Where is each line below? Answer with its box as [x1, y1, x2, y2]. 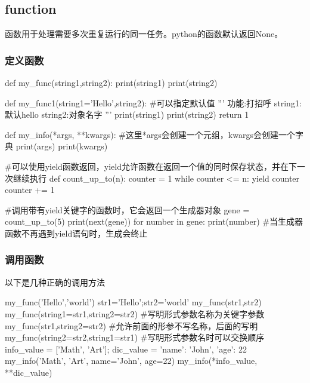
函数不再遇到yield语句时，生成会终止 [5, 226, 148, 239]
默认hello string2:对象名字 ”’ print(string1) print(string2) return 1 [5, 108, 249, 121]
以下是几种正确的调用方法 [5, 275, 105, 288]
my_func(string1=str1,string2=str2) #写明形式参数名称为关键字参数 [5, 307, 265, 320]
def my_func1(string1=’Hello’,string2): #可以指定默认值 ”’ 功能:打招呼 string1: [5, 96, 302, 109]
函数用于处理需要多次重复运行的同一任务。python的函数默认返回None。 [5, 27, 283, 40]
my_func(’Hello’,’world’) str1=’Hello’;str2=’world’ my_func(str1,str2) [5, 296, 262, 308]
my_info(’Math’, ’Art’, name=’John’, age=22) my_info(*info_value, [5, 354, 258, 367]
